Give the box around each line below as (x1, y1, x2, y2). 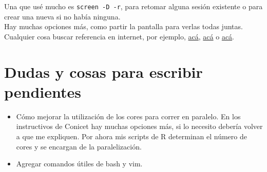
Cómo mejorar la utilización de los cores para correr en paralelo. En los (16, 111, 241, 121)
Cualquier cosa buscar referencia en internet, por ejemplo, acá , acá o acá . (4, 31, 235, 41)
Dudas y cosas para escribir (4, 61, 203, 82)
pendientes (4, 81, 81, 102)
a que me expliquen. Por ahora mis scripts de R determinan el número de (16, 131, 247, 141)
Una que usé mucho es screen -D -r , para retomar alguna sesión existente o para (4, 1, 263, 11)
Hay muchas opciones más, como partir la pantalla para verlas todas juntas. (4, 21, 243, 32)
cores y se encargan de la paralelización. (16, 141, 142, 152)
